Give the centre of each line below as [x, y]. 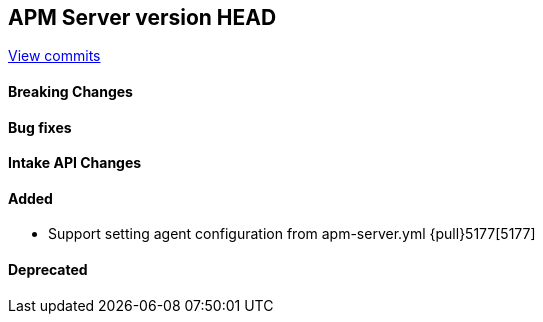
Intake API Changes [75, 163]
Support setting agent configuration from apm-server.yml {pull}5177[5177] [292, 234]
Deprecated [48, 270]
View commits [54, 56]
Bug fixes [40, 127]
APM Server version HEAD [142, 17]
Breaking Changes [70, 92]
